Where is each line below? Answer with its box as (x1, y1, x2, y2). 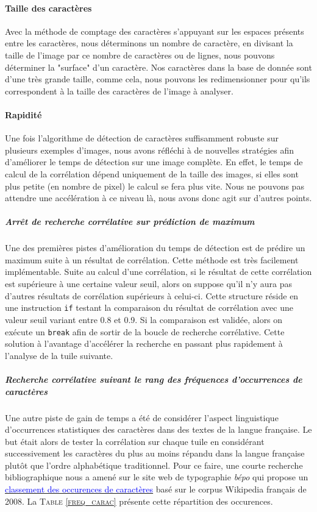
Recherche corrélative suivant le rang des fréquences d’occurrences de (5, 372, 302, 385)
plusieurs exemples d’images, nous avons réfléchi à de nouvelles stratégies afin (5, 143, 294, 156)
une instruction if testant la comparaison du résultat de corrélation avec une (5, 301, 293, 314)
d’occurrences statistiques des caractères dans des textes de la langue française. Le (5, 423, 312, 436)
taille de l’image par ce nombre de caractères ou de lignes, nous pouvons (5, 48, 275, 61)
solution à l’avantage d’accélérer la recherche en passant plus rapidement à (5, 337, 283, 350)
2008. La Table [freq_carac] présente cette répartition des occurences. (5, 494, 273, 507)
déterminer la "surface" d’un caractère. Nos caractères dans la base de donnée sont (5, 60, 312, 73)
